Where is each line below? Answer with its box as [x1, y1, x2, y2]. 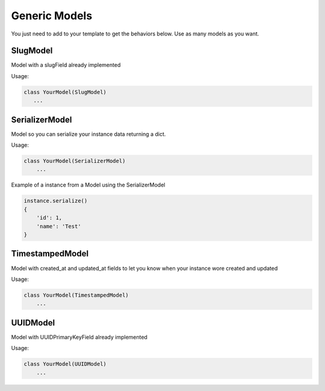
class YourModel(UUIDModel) [23, 361, 107, 368]
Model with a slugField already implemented [11, 61, 121, 69]
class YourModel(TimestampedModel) [23, 292, 129, 298]
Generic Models [11, 9, 93, 22]
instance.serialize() [23, 197, 88, 205]
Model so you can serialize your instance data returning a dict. [11, 130, 166, 138]
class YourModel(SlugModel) [23, 88, 107, 96]
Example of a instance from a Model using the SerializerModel [11, 181, 166, 189]
